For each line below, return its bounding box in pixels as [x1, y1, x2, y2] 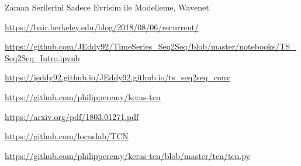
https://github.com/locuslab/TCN [5, 130, 129, 142]
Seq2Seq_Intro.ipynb [5, 51, 80, 63]
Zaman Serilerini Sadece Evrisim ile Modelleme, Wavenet [5, 1, 209, 13]
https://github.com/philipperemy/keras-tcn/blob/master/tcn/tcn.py [5, 149, 251, 161]
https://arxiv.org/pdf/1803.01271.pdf [5, 110, 139, 122]
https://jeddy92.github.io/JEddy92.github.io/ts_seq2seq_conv [5, 71, 230, 83]
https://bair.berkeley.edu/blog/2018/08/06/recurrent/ [5, 20, 199, 33]
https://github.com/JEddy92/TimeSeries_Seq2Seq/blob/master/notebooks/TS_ [5, 40, 296, 52]
